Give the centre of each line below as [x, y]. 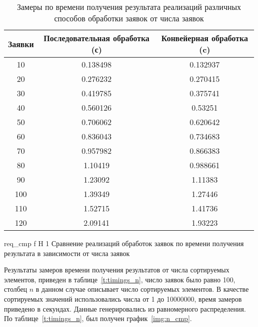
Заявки [21, 44]
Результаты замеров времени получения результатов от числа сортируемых [117, 270]
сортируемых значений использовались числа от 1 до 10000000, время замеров [123, 298]
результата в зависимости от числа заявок [67, 253]
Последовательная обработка [97, 38]
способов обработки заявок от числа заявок [129, 18]
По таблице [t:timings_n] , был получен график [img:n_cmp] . [98, 318]
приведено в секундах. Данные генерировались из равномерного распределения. [125, 308]
